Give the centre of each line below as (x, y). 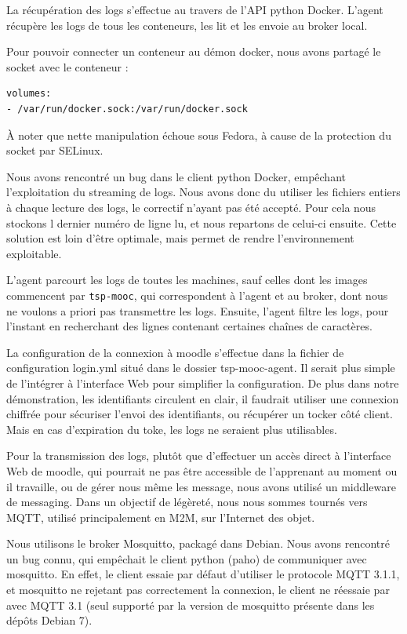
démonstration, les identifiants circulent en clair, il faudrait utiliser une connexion (203, 398)
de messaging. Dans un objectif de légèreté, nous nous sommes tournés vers (187, 502)
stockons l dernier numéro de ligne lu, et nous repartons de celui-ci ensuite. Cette (202, 222)
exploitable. (34, 253)
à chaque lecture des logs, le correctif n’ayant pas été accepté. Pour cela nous (191, 207)
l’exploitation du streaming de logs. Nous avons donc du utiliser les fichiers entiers (203, 192)
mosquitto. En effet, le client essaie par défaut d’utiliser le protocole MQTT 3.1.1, (203, 574)
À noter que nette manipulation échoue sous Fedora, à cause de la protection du (199, 135)
